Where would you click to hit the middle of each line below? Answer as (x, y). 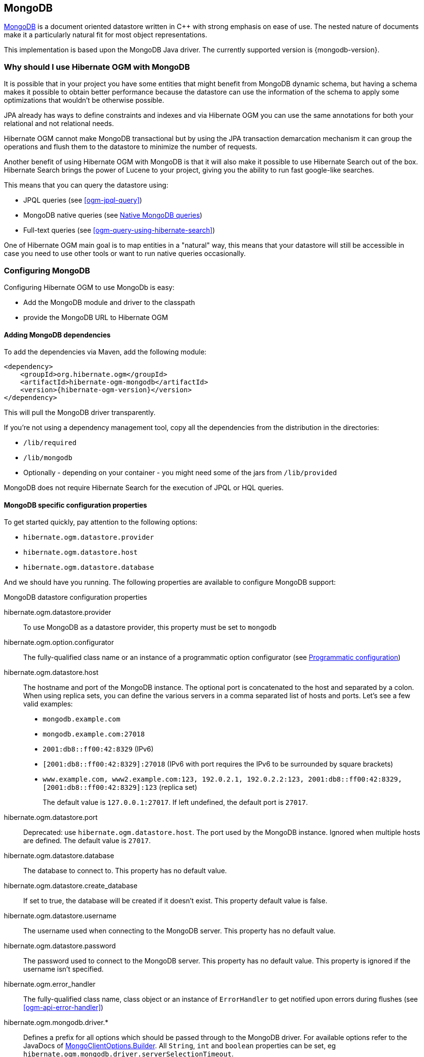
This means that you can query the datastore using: (86, 185)
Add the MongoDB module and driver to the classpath (109, 302)
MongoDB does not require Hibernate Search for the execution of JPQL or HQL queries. (144, 488)
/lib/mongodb (48, 458)
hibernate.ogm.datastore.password (60, 946)
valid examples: (48, 704)
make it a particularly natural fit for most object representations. (106, 35)
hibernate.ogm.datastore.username (60, 916)
